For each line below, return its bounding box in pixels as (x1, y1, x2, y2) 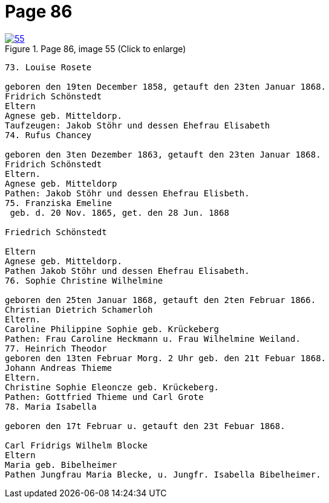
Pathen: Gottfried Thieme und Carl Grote (5, 391, 204, 402)
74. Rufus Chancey (5, 130, 92, 140)
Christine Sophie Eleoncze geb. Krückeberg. (5, 382, 220, 392)
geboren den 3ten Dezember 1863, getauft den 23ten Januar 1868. (5, 149, 321, 159)
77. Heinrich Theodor (5, 343, 107, 353)
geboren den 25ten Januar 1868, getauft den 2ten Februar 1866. (5, 295, 316, 305)
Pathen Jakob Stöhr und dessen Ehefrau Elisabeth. (5, 265, 250, 276)
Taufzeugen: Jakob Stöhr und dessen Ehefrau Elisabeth (5, 120, 270, 130)
